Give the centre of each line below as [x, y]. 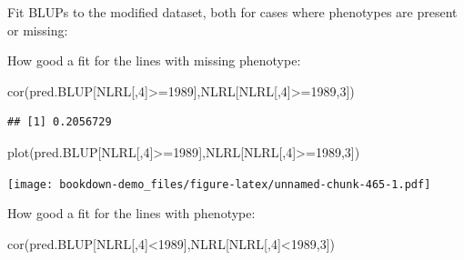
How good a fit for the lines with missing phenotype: [154, 60]
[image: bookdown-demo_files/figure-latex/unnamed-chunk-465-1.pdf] [219, 184]
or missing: [38, 30]
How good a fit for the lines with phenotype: [131, 213]
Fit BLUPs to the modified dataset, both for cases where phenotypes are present [232, 12]
